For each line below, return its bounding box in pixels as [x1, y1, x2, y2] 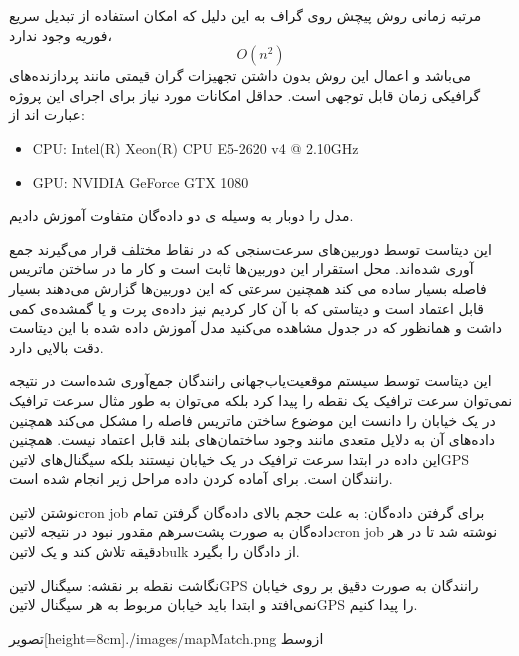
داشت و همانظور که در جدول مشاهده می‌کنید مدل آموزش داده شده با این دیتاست [9, 317, 503, 338]
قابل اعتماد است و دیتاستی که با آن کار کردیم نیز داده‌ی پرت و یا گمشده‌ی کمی [9, 297, 485, 318]
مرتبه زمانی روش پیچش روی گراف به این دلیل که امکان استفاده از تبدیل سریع [9, 5, 482, 25]
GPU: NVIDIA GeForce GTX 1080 [32, 171, 249, 192]
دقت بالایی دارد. [9, 336, 104, 357]
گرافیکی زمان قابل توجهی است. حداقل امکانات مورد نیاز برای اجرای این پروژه [9, 84, 481, 105]
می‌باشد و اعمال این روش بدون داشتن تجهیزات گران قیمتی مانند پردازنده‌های [9, 65, 472, 86]
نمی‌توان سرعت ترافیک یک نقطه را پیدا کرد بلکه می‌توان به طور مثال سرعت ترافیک [9, 389, 513, 410]
